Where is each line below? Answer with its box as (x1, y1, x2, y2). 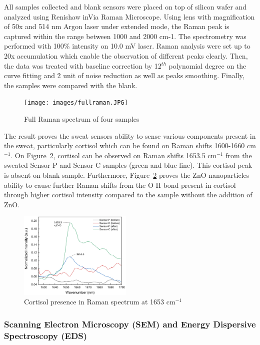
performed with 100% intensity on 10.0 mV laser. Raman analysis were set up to (4, 41, 250, 51)
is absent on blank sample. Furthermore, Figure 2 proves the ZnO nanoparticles (4, 169, 249, 180)
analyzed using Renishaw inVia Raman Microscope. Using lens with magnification (4, 11, 255, 22)
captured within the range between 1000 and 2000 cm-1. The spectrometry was (4, 31, 246, 41)
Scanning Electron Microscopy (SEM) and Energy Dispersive (4, 317, 256, 330)
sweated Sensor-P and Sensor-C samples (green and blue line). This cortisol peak (4, 160, 252, 170)
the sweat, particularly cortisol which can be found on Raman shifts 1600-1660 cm (4, 140, 256, 151)
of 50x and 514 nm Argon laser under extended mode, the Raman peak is (4, 21, 229, 32)
